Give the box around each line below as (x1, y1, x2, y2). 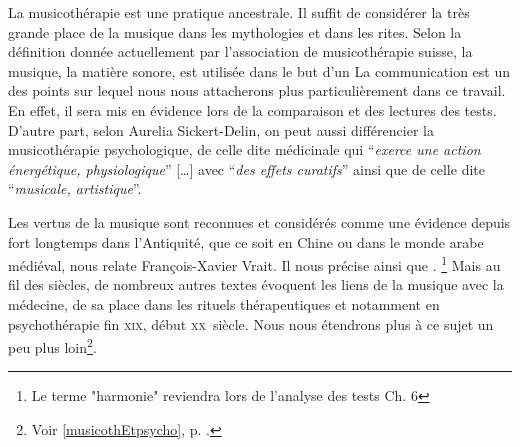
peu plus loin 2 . (8, 334, 97, 357)
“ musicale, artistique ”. (8, 178, 142, 199)
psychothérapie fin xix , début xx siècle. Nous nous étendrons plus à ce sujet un (8, 313, 494, 334)
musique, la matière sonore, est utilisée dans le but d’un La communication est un (8, 60, 510, 81)
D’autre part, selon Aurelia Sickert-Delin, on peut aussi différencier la (8, 119, 434, 140)
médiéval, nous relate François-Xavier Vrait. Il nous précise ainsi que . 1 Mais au (8, 252, 501, 275)
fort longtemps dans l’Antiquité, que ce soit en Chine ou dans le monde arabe (8, 231, 484, 252)
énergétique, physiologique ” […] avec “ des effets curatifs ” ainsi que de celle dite (8, 158, 485, 179)
